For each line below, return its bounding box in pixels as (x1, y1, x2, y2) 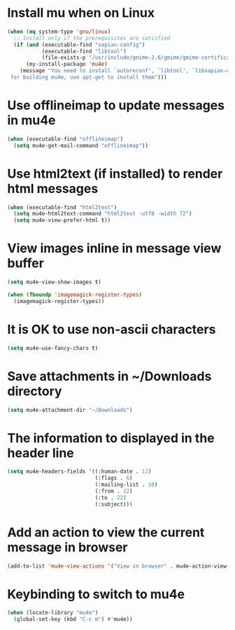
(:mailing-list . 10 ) (94, 481, 158, 488)
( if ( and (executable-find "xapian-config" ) (13, 41, 145, 48)
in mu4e (7, 112, 56, 128)
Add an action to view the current (7, 524, 205, 540)
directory (7, 383, 62, 399)
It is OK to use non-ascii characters (7, 321, 216, 337)
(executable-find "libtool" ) (41, 48, 127, 55)
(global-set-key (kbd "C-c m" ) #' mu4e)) (13, 616, 133, 623)
